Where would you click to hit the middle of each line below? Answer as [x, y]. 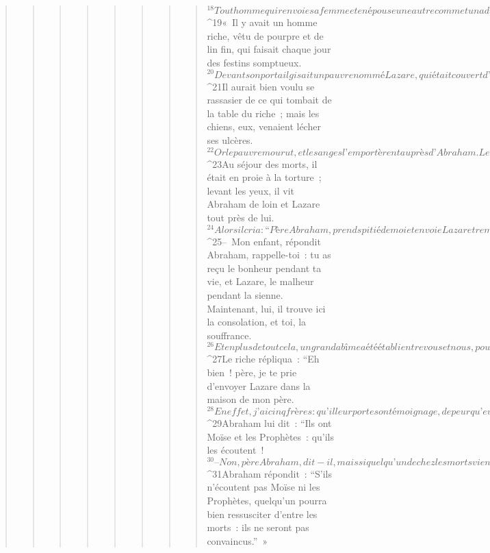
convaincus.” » [237, 540]
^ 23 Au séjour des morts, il [262, 163]
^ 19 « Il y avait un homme [262, 22]
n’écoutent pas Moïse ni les [263, 487]
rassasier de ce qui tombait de [269, 100]
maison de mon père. [250, 399]
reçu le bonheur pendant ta [264, 268]
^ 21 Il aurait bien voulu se [261, 86]
